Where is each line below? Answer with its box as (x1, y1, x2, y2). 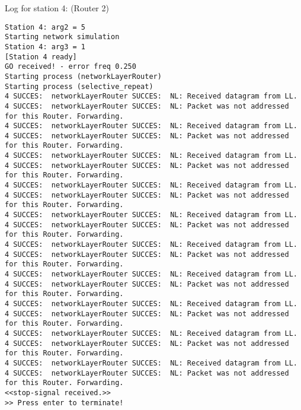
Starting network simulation (5, 33, 120, 42)
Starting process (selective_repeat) (5, 82, 153, 91)
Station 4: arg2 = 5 (5, 23, 86, 31)
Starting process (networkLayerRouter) (5, 72, 162, 81)
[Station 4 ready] (5, 52, 77, 61)
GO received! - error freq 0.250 (5, 62, 136, 71)
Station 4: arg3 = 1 (5, 42, 86, 51)
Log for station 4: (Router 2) (5, 2, 109, 14)
